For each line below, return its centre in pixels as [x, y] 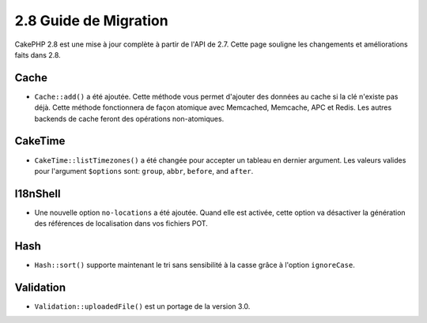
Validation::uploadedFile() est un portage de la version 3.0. [142, 306]
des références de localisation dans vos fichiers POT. [121, 223]
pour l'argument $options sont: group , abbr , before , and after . [144, 171]
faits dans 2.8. [38, 54]
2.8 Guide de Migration [92, 21]
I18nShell [38, 193]
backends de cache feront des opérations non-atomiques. [129, 118]
